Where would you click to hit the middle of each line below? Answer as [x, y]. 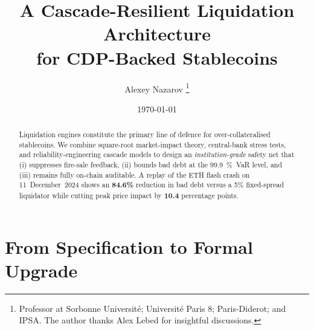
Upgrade [41, 270]
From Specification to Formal [129, 246]
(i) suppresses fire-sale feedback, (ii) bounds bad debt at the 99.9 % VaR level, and [151, 165]
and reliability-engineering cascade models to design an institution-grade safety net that [157, 154]
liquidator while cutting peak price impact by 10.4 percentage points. [129, 196]
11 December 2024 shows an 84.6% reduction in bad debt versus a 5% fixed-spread [152, 185]
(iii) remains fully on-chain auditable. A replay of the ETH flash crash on [134, 174]
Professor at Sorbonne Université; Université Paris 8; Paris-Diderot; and [152, 308]
